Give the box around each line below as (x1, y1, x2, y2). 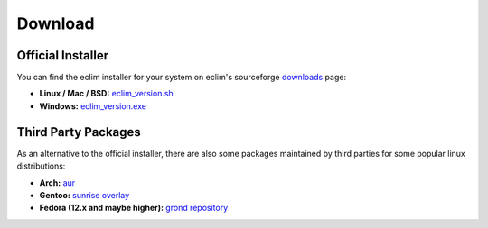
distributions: (16, 160, 66, 171)
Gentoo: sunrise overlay (39, 189, 130, 200)
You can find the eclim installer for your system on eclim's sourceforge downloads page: (16, 72, 347, 83)
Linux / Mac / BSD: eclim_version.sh (39, 88, 174, 99)
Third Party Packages (16, 124, 142, 140)
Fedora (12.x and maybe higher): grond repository (39, 203, 229, 214)
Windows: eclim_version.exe (39, 100, 146, 112)
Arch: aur (39, 177, 76, 188)
